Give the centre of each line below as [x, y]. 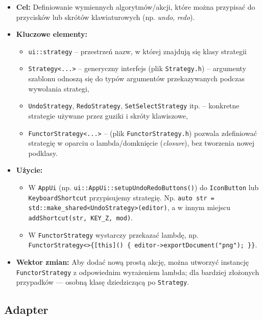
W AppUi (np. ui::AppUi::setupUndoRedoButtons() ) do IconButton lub [144, 187]
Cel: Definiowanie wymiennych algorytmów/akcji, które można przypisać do [136, 7]
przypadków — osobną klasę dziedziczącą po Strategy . [103, 282]
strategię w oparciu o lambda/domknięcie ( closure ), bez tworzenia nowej [141, 143]
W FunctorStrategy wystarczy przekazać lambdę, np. [113, 234]
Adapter [26, 310]
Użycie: [29, 170]
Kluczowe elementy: [52, 34]
